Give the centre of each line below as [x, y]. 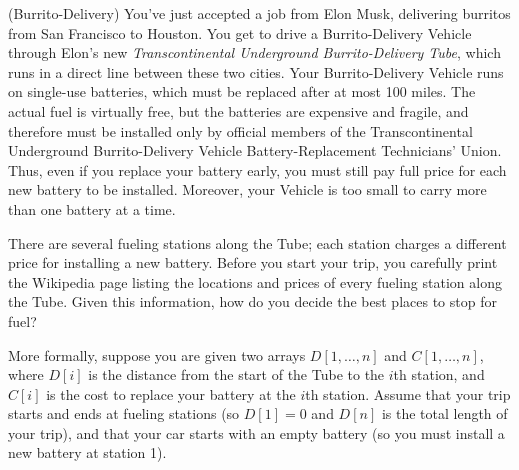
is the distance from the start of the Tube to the [236, 374]
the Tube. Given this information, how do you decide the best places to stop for [252, 301]
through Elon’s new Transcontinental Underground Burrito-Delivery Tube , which [254, 52]
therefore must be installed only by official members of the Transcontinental [240, 130]
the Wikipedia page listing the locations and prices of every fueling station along [255, 281]
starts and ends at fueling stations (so [124, 413]
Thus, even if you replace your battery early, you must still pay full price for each [257, 169]
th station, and [439, 374]
